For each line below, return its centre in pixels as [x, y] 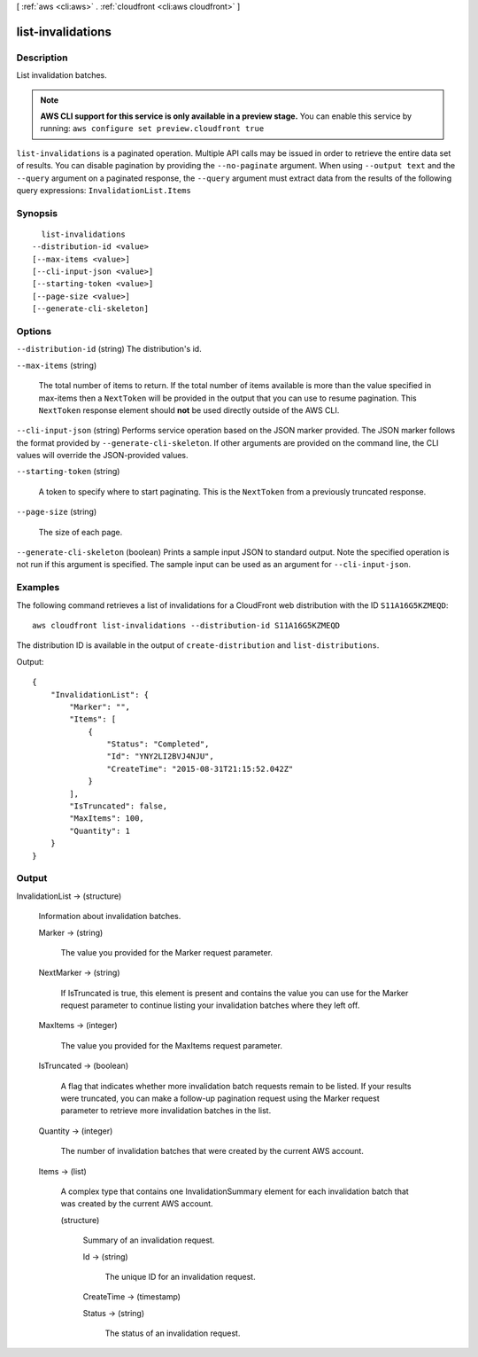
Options [34, 331]
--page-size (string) [57, 512]
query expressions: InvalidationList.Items [104, 190]
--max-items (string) [57, 365]
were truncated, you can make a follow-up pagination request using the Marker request [220, 1098]
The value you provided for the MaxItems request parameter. [172, 1045]
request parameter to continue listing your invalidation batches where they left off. [210, 1005]
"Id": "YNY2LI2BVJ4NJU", [160, 756]
